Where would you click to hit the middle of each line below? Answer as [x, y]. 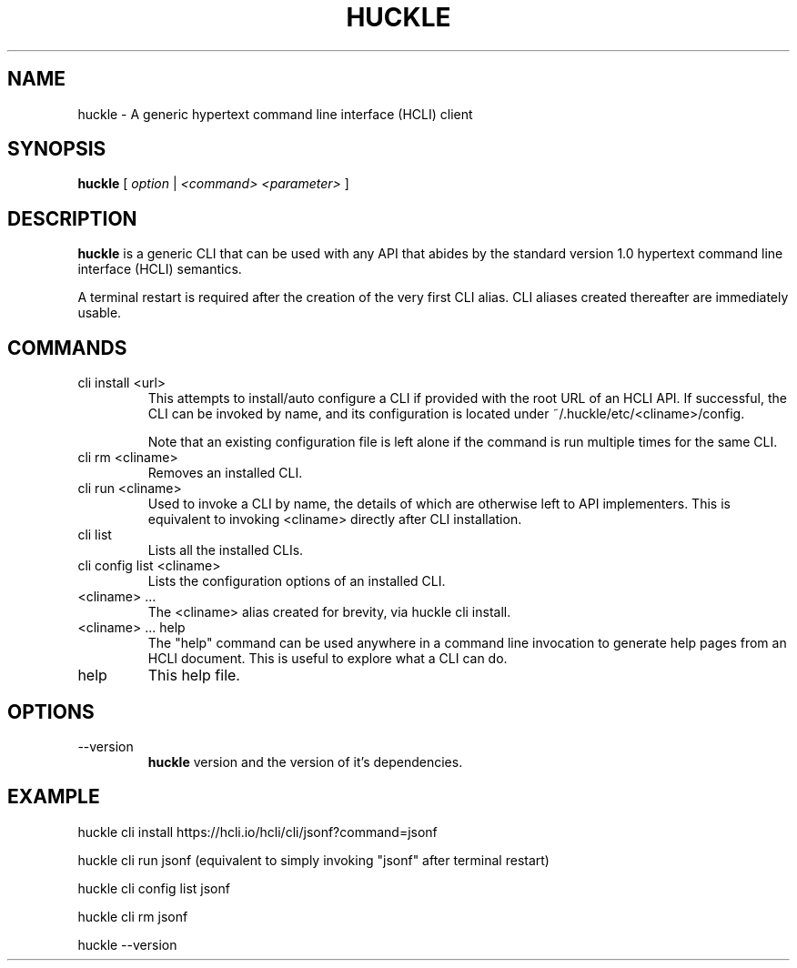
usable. [100, 313]
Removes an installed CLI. [225, 473]
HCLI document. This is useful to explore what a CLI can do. [328, 659]
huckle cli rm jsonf [133, 916]
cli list [95, 535]
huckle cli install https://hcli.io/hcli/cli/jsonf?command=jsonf [257, 832]
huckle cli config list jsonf [154, 888]
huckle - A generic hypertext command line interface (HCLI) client [275, 114]
